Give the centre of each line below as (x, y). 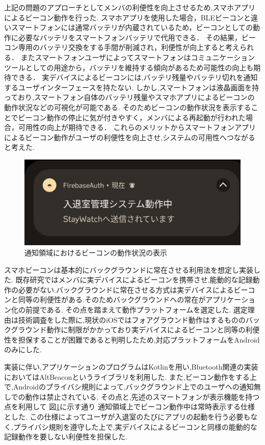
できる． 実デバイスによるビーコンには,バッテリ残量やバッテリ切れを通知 (134, 77)
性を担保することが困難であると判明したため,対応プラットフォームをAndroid (132, 339)
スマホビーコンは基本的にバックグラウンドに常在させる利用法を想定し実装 (129, 269)
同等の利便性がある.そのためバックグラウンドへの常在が (112, 299)
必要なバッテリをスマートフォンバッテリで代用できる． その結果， (130, 37)
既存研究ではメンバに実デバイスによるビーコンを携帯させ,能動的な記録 (134, 280)
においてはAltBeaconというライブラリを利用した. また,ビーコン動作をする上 (130, 376)
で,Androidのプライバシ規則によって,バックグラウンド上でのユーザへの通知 (129, 387)
